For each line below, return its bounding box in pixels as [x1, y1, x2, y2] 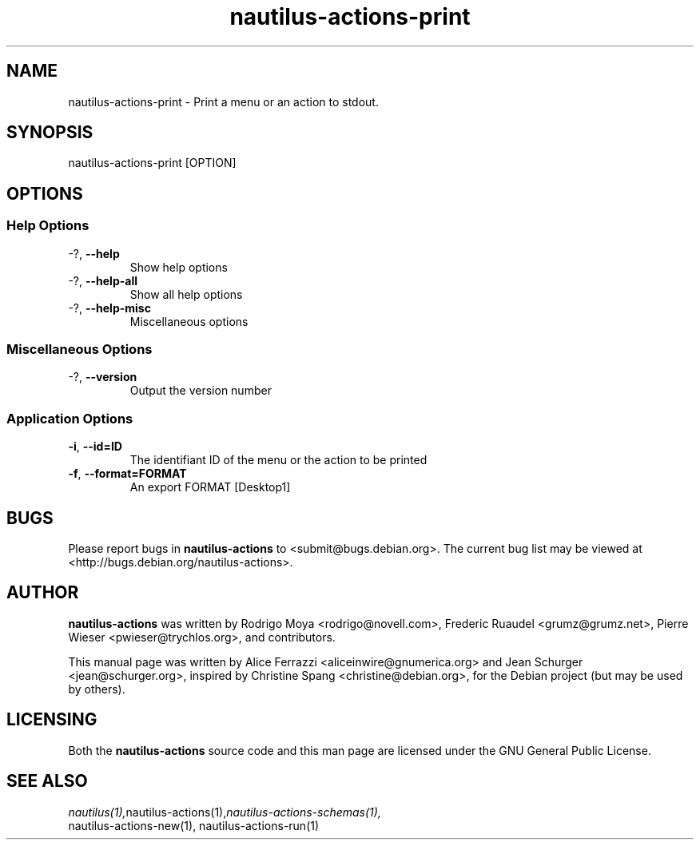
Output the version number [129, 383, 272, 398]
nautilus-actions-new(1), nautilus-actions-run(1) [68, 818, 320, 832]
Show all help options [129, 287, 243, 301]
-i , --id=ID [68, 439, 122, 454]
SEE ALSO [6, 771, 88, 792]
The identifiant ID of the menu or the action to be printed [129, 453, 428, 467]
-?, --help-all [68, 273, 138, 288]
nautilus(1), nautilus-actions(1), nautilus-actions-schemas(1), [68, 804, 381, 819]
